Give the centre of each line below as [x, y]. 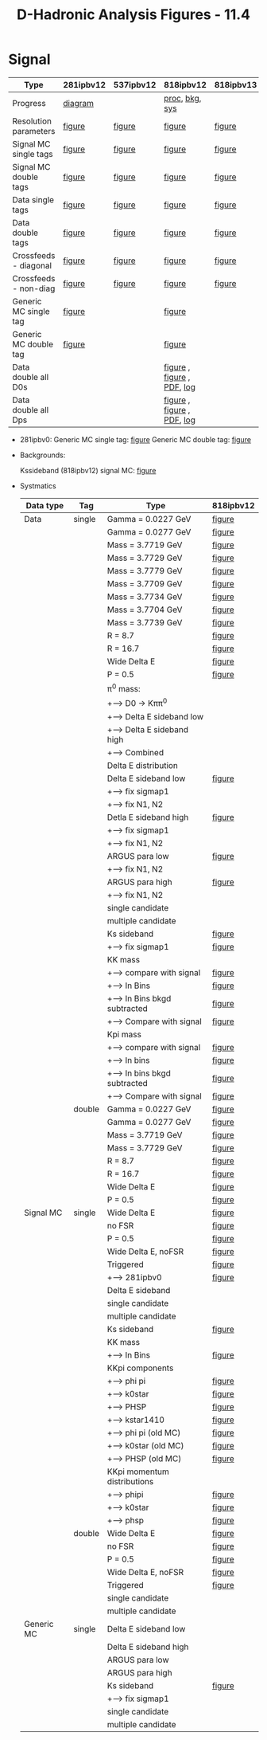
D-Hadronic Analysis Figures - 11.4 [133, 15]
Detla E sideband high [148, 817]
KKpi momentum [138, 1472]
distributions [130, 1481]
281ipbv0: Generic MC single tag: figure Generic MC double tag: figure [135, 439]
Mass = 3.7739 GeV [145, 622]
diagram [78, 103]
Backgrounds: [43, 455]
